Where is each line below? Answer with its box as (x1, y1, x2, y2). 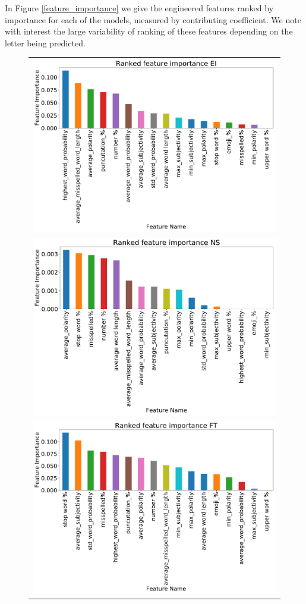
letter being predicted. (5, 36, 86, 49)
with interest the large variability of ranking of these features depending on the (5, 25, 293, 37)
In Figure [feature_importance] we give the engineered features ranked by (5, 2, 274, 14)
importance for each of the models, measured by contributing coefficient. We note (5, 13, 301, 26)
